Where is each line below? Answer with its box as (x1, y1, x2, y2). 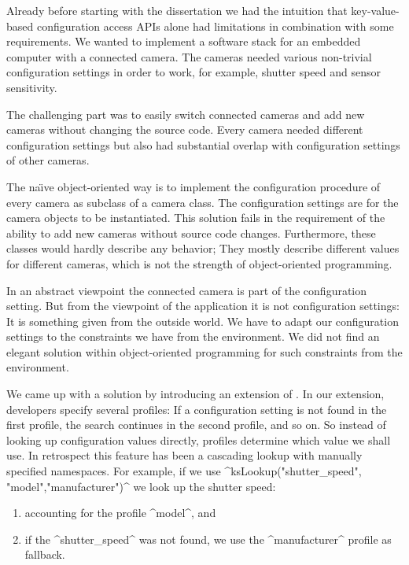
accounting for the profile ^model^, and (24, 504, 216, 521)
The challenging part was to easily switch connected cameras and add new (6, 105, 365, 122)
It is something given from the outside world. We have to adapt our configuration (6, 312, 399, 329)
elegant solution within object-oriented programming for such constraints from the (6, 343, 403, 360)
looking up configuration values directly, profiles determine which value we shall (6, 431, 391, 448)
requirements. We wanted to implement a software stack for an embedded (6, 33, 361, 50)
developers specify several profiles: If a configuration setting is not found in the (6, 401, 387, 417)
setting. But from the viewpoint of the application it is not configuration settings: (6, 297, 400, 314)
